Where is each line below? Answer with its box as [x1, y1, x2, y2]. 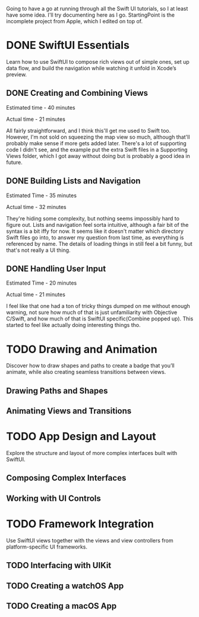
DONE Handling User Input [6, 263, 106, 273]
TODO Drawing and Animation [6, 342, 157, 356]
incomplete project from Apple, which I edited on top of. [6, 18, 143, 24]
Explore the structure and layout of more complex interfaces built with [6, 450, 177, 457]
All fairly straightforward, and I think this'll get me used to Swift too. [6, 127, 171, 134]
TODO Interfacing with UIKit [6, 560, 112, 571]
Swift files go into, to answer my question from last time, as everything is [6, 233, 184, 241]
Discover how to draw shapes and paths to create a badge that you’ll [6, 362, 175, 369]
